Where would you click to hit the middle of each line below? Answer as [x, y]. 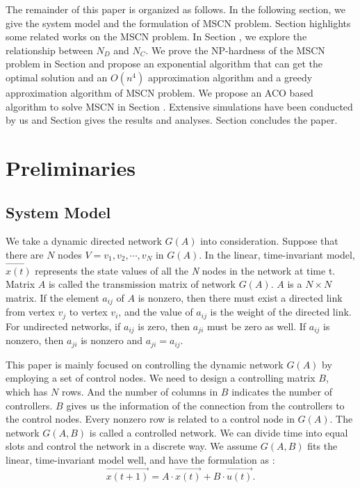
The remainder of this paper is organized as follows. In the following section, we [175, 9]
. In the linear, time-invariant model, [277, 254]
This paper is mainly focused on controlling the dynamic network [145, 364]
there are [25, 254]
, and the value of [156, 312]
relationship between [49, 50]
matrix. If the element [52, 297]
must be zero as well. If [256, 326]
